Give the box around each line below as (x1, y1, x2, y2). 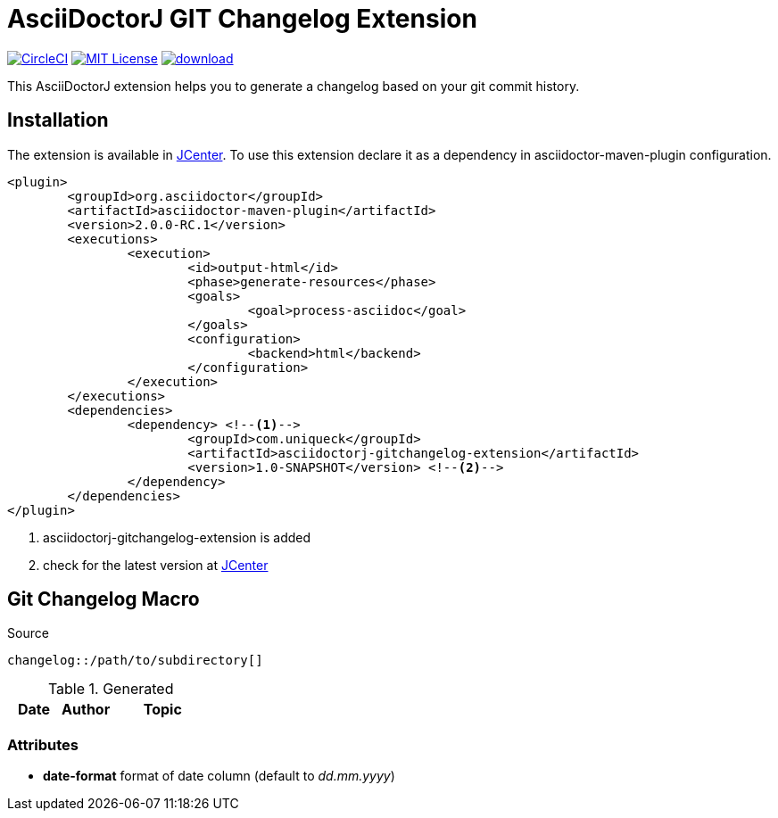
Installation (7, 109, 109, 132)
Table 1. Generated (47, 680, 174, 698)
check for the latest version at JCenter (43, 557, 269, 573)
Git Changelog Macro (7, 588, 200, 611)
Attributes (7, 735, 79, 754)
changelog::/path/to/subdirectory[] (7, 653, 263, 668)
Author (62, 700, 111, 719)
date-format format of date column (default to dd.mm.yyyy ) (43, 768, 395, 784)
